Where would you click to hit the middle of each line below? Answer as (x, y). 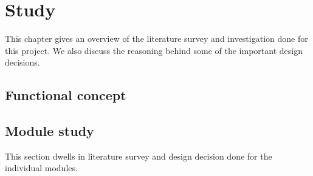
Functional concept (66, 95)
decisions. (22, 62)
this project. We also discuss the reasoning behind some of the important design (154, 50)
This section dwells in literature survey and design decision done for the (139, 156)
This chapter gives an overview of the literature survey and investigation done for (156, 39)
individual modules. (41, 168)
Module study (50, 131)
